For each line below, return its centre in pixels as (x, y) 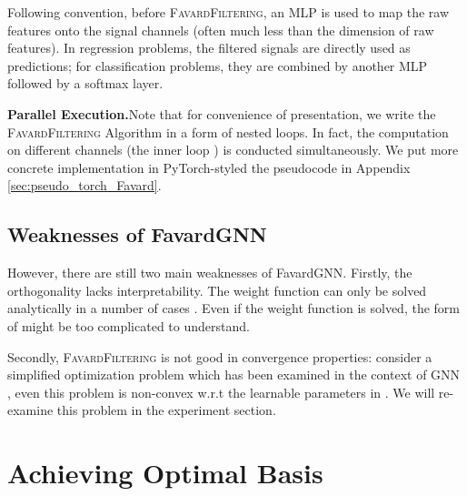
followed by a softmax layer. (85, 83)
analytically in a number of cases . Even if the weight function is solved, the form (233, 308)
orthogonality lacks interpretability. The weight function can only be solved (217, 290)
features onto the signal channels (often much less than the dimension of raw (221, 30)
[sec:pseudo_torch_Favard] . (84, 185)
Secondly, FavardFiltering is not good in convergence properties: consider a (220, 356)
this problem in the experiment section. (166, 410)
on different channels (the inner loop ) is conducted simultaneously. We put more (233, 150)
